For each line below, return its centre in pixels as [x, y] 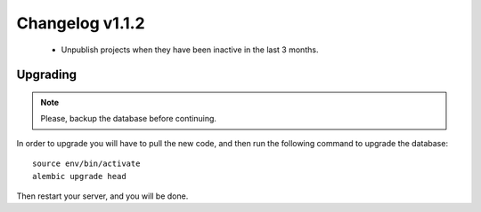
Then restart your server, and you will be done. [102, 196]
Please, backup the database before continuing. [129, 119]
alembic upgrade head [79, 176]
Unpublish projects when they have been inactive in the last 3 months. [190, 50]
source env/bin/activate [86, 164]
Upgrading [47, 75]
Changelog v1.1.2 [81, 23]
